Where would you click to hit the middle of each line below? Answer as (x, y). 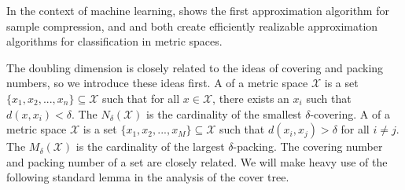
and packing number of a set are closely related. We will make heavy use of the (197, 161)
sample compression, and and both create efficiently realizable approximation (192, 26)
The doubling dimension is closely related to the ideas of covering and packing (195, 67)
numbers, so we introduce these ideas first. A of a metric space (157, 83)
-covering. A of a (350, 113)
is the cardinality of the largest (150, 146)
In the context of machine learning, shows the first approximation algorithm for (198, 10)
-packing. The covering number (308, 146)
